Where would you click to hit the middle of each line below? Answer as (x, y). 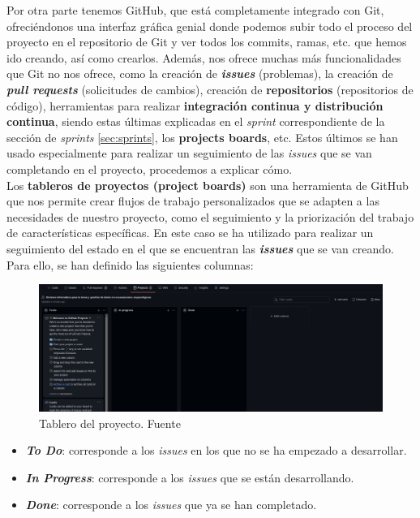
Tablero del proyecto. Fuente (110, 423)
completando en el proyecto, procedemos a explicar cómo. (150, 168)
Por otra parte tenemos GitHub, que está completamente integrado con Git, (195, 10)
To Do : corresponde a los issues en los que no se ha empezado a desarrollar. (216, 450)
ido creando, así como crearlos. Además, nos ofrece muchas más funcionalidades (204, 57)
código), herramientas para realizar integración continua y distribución (195, 105)
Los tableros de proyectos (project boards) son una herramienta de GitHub (208, 185)
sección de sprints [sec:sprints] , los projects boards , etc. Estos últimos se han (202, 137)
